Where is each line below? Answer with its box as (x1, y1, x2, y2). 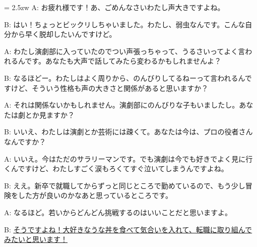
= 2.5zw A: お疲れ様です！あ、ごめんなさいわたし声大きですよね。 (4, 2, 225, 12)
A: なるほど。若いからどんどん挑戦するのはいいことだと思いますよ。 (4, 207, 232, 217)
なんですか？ (4, 136, 46, 146)
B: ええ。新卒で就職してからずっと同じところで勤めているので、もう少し (4, 180, 245, 190)
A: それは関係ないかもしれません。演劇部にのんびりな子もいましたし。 (4, 100, 239, 110)
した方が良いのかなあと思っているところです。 (18, 190, 172, 201)
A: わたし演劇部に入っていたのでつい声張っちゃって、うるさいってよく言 (4, 45, 245, 56)
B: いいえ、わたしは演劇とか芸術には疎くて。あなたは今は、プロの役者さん (4, 126, 253, 137)
